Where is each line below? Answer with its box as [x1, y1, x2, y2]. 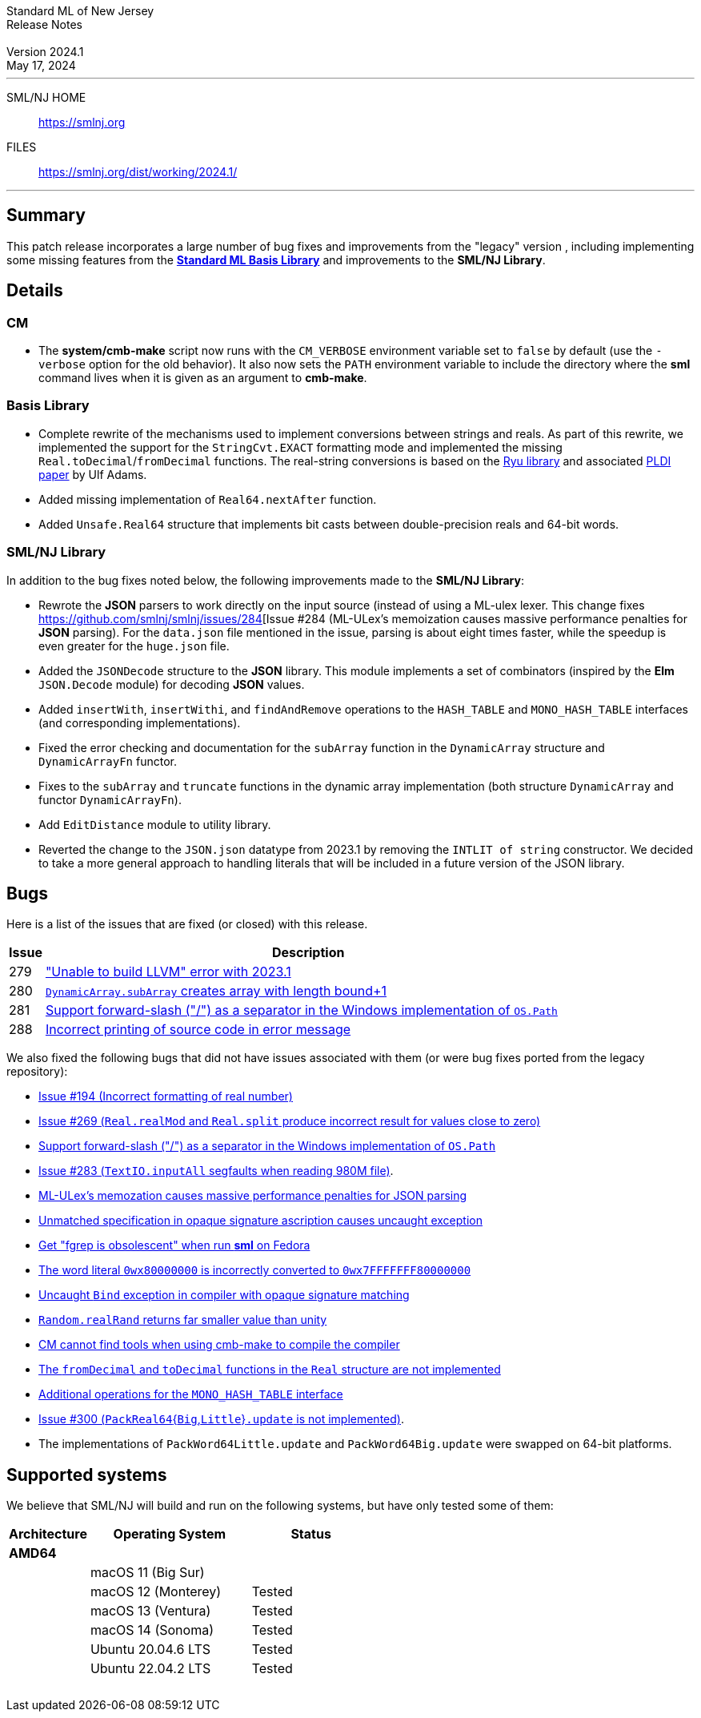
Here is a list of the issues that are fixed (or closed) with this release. [6, 917, 368, 931]
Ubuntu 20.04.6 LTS [90, 1641, 210, 1658]
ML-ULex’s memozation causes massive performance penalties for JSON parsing [38, 1189, 467, 1203]
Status [290, 1526, 331, 1543]
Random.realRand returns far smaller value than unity [38, 1313, 327, 1327]
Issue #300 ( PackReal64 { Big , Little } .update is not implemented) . [38, 1412, 404, 1426]
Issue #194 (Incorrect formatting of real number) [38, 1089, 293, 1104]
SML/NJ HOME [6, 91, 86, 104]
